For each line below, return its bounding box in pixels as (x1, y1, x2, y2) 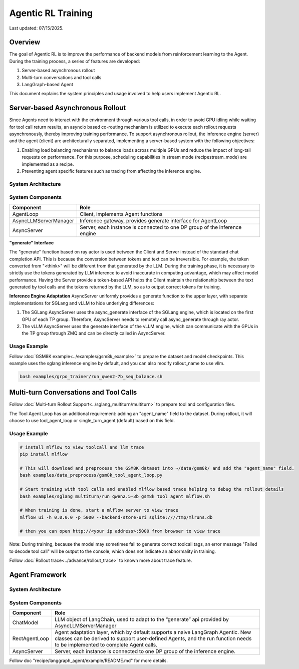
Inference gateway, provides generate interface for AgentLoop (80, 217, 227, 224)
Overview (9, 38, 41, 47)
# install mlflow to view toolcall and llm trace (20, 444, 144, 450)
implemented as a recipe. (22, 161, 74, 167)
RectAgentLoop (12, 635, 50, 642)
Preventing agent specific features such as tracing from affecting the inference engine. (22, 168, 201, 174)
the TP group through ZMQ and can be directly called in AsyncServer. (22, 330, 166, 337)
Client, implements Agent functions (80, 210, 163, 217)
